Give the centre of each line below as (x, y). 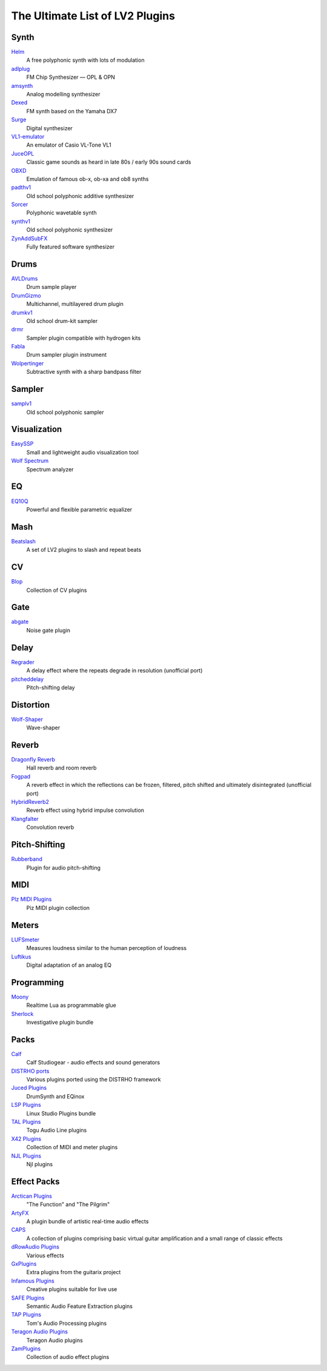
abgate (20, 622)
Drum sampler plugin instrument (67, 355)
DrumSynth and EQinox (55, 1096)
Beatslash (24, 541)
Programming (38, 982)
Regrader (23, 662)
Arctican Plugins (32, 1196)
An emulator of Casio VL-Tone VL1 (69, 145)
